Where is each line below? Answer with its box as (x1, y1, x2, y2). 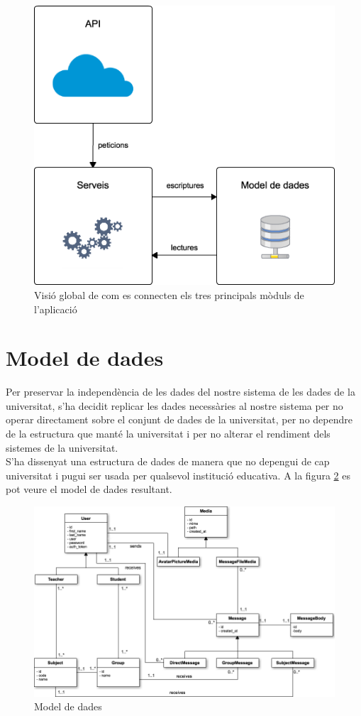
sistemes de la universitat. (6, 440, 118, 455)
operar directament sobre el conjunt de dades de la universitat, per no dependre (6, 412, 352, 427)
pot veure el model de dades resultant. (6, 482, 172, 497)
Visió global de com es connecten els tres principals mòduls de (34, 287, 304, 302)
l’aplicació (34, 301, 77, 316)
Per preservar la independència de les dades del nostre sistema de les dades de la (6, 384, 355, 399)
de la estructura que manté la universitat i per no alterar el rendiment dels (6, 426, 331, 440)
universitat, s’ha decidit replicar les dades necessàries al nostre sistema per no (6, 398, 343, 413)
